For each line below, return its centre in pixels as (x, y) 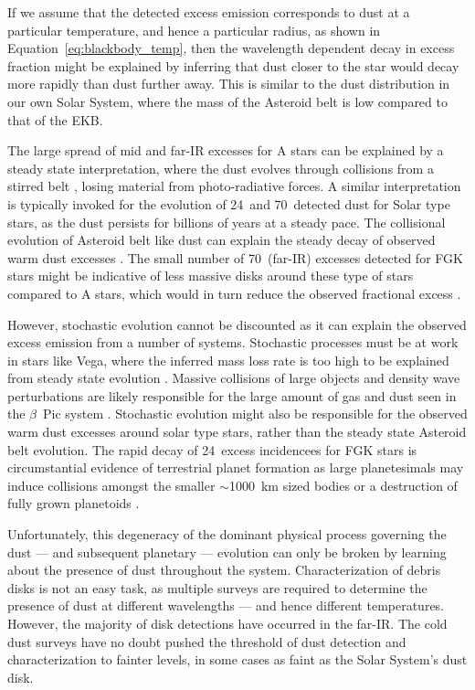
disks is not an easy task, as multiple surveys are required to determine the (217, 587)
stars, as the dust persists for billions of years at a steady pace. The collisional (227, 222)
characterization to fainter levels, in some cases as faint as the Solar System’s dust (237, 659)
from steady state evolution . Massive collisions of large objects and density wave (234, 378)
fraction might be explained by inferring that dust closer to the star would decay (233, 65)
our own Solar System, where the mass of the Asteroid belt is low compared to (227, 101)
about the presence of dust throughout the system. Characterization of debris (224, 570)
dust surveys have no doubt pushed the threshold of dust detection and (207, 641)
